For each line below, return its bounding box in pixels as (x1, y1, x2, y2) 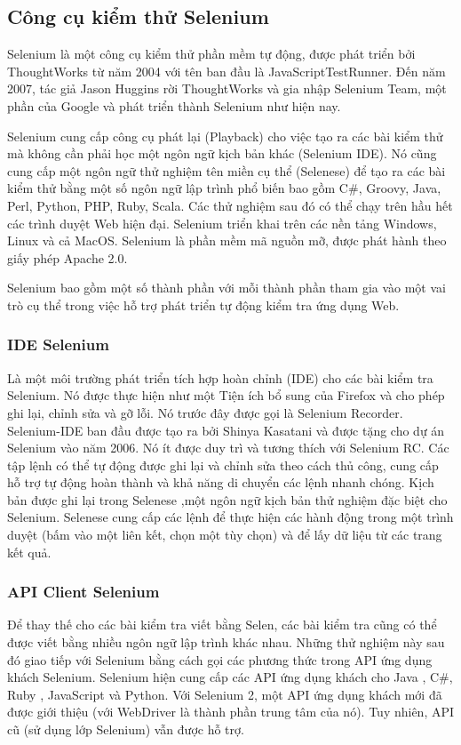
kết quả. (7, 542, 52, 561)
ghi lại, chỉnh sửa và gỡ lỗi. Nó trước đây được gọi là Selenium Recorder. (7, 403, 403, 421)
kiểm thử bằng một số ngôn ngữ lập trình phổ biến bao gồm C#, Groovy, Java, (7, 179, 441, 197)
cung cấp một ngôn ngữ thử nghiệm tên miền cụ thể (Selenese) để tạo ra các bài (7, 161, 446, 180)
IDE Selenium (7, 333, 109, 356)
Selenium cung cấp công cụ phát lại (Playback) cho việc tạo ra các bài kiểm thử (7, 126, 443, 145)
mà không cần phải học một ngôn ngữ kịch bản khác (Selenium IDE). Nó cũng (7, 144, 437, 163)
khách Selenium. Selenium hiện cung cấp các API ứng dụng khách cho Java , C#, (7, 668, 453, 686)
